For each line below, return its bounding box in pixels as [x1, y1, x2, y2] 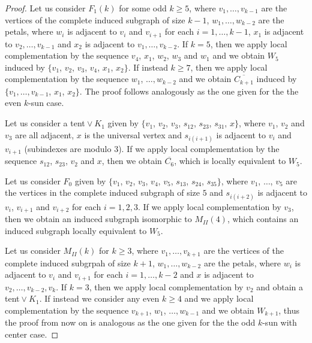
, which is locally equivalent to [174, 154, 286, 167]
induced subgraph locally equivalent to [5, 224, 147, 236]
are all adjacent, [15, 128, 74, 141]
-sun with [262, 316, 297, 329]
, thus [278, 304, 300, 316]
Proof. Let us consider [5, 2, 86, 14]
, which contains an [227, 213, 299, 225]
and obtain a [256, 280, 304, 293]
